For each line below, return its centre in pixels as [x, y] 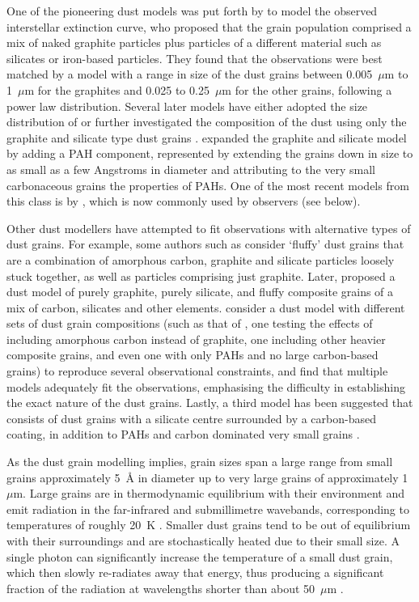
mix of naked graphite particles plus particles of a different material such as [194, 42]
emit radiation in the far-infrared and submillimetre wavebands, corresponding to [208, 509]
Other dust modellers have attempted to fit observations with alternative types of [209, 228]
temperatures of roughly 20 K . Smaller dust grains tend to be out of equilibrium [209, 525]
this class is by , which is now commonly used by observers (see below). [184, 201]
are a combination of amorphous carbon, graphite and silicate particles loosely [201, 259]
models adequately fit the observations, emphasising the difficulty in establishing [206, 386]
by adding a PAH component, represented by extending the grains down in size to [210, 153]
